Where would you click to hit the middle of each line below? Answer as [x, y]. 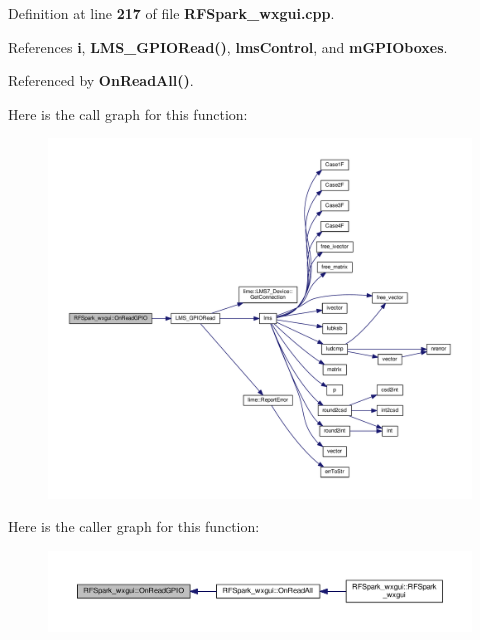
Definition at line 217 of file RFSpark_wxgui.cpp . [171, 13]
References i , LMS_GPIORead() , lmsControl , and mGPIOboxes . [228, 46]
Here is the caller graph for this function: [134, 526]
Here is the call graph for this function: [128, 113]
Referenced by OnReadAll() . [101, 80]
